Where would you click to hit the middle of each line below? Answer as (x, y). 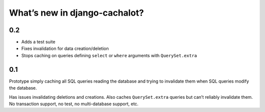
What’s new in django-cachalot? (77, 13)
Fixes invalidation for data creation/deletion (65, 48)
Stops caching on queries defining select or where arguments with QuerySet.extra (109, 55)
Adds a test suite (39, 42)
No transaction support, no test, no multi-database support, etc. (74, 104)
